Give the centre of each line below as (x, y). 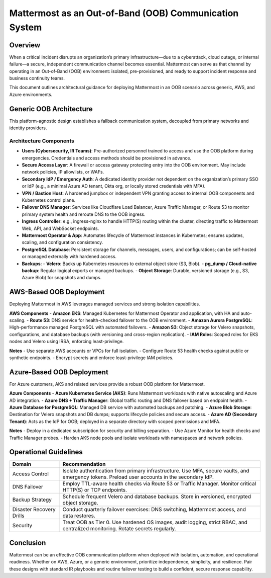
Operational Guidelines (46, 452)
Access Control (30, 474)
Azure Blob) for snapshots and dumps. (62, 278)
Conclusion (28, 543)
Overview (25, 45)
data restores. (79, 516)
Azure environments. (31, 94)
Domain (22, 464)
